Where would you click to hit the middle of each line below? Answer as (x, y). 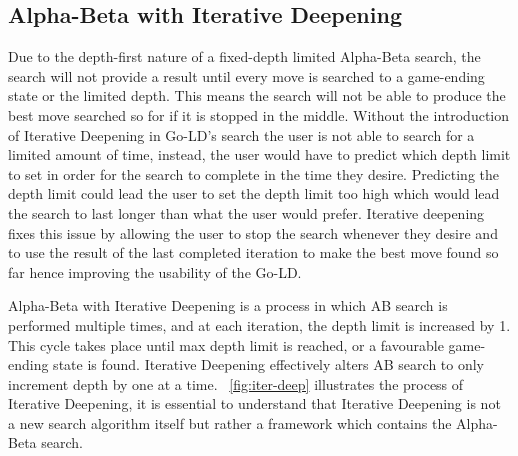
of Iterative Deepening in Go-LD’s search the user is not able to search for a (241, 134)
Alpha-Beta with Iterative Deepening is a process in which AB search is (228, 305)
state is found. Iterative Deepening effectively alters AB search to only (268, 364)
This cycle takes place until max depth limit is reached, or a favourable (226, 344)
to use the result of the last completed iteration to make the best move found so (253, 252)
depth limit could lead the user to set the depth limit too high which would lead (254, 193)
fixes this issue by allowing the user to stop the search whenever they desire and (253, 232)
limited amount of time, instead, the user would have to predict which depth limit (259, 154)
